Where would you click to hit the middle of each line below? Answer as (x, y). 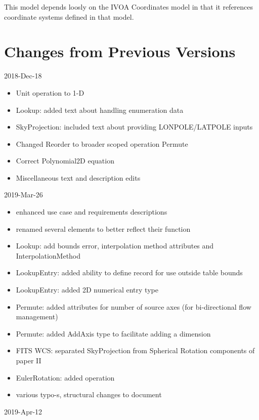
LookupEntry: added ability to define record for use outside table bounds (129, 272)
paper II (29, 360)
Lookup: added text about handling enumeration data (100, 110)
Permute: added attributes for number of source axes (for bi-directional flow (134, 306)
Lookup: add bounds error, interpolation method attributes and (115, 246)
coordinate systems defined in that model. (69, 16)
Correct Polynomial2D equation (65, 161)
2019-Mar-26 (24, 195)
